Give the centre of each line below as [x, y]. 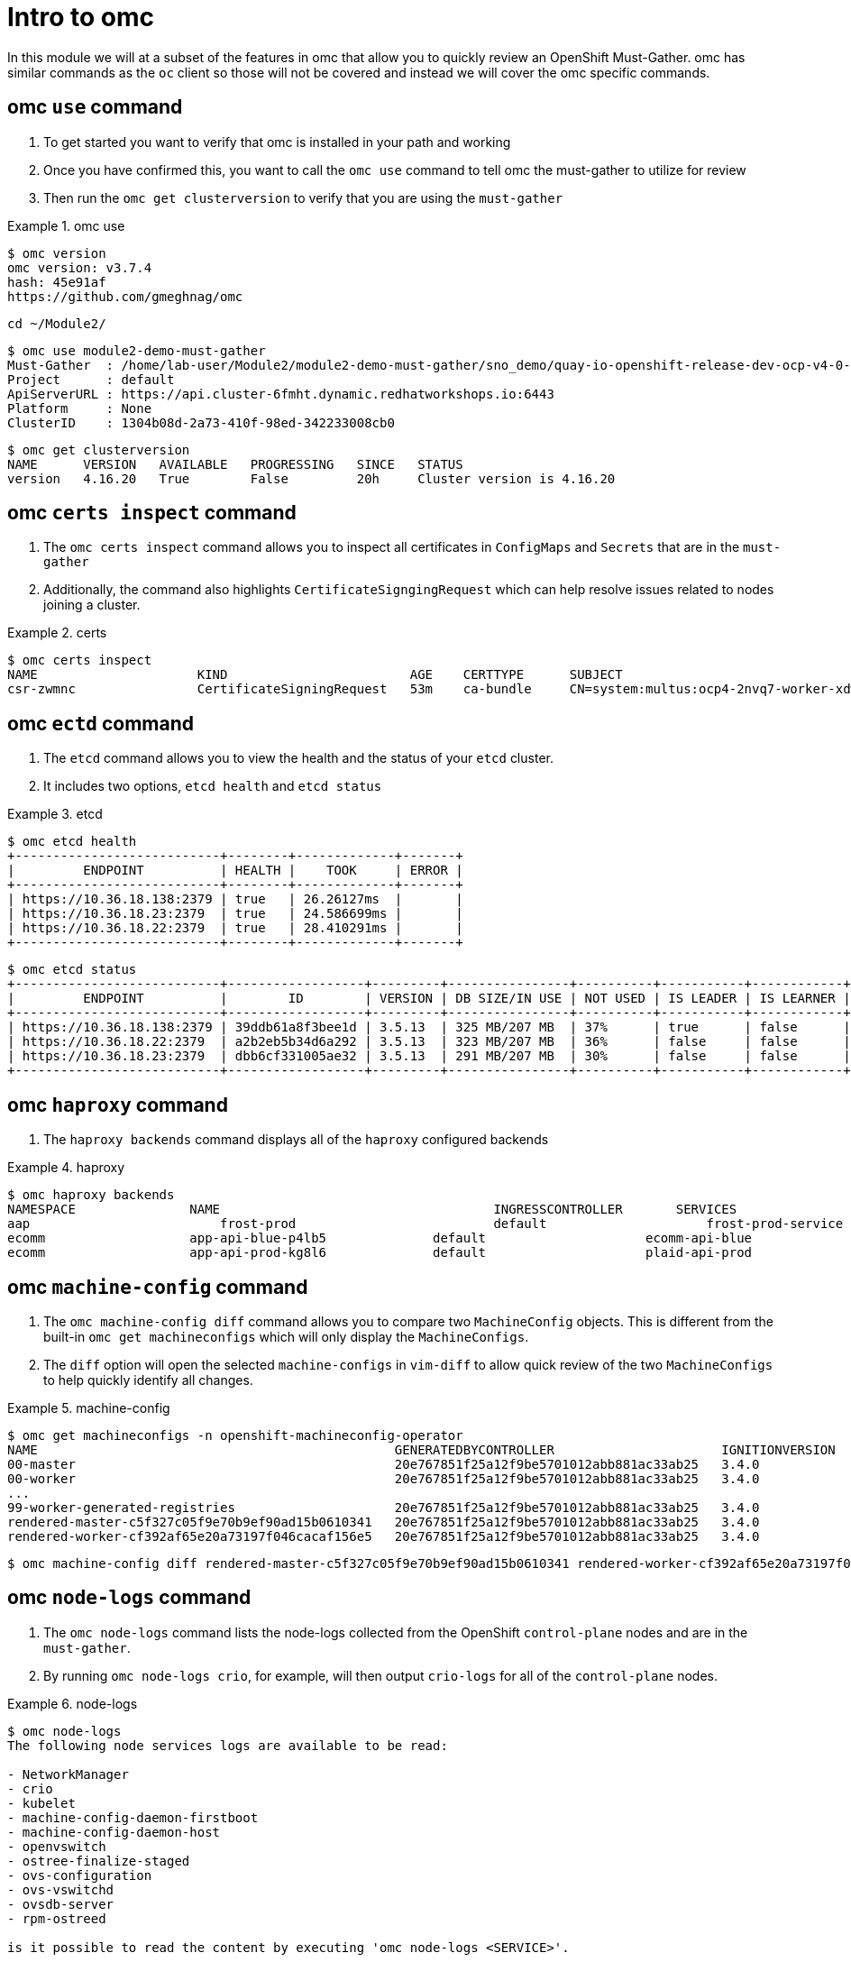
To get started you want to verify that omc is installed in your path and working [277, 142]
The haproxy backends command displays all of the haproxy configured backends [296, 1140]
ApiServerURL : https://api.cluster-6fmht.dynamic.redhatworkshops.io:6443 [281, 394]
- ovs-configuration [80, 1875]
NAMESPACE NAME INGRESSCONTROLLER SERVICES [372, 1210]
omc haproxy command [118, 1105]
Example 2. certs [57, 633]
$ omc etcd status [72, 970]
